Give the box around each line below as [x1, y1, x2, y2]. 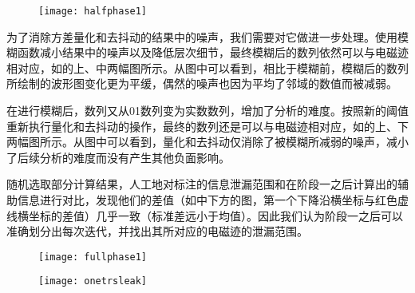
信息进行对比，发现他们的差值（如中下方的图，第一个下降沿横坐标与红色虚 [17, 192, 409, 208]
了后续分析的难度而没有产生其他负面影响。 [6, 148, 230, 165]
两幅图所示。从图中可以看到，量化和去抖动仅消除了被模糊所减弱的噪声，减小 [6, 133, 409, 150]
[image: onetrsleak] [38, 275, 148, 287]
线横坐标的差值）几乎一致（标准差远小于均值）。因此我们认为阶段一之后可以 [6, 207, 403, 224]
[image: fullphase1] [38, 251, 148, 263]
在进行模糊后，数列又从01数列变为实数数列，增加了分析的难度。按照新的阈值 [6, 102, 409, 119]
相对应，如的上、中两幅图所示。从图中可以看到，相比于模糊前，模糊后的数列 [6, 59, 409, 76]
